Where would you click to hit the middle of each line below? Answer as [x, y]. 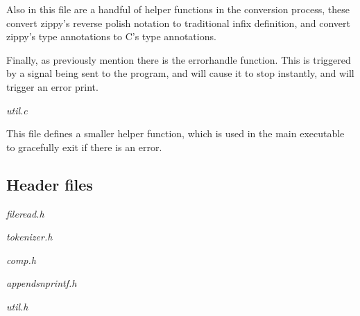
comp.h [21, 260]
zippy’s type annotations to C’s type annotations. [111, 36]
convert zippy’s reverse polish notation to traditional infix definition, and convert [178, 23]
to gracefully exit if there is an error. [84, 147]
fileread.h [25, 213]
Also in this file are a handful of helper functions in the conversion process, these [178, 9]
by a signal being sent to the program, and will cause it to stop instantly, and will [180, 73]
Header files [50, 184]
